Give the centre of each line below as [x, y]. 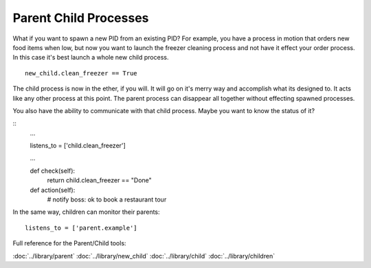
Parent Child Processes [81, 18]
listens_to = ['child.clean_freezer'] [78, 146]
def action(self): [53, 190]
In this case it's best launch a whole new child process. [91, 58]
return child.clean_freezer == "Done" [100, 180]
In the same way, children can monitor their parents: [87, 212]
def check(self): [53, 171]
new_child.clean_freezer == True [81, 73]
